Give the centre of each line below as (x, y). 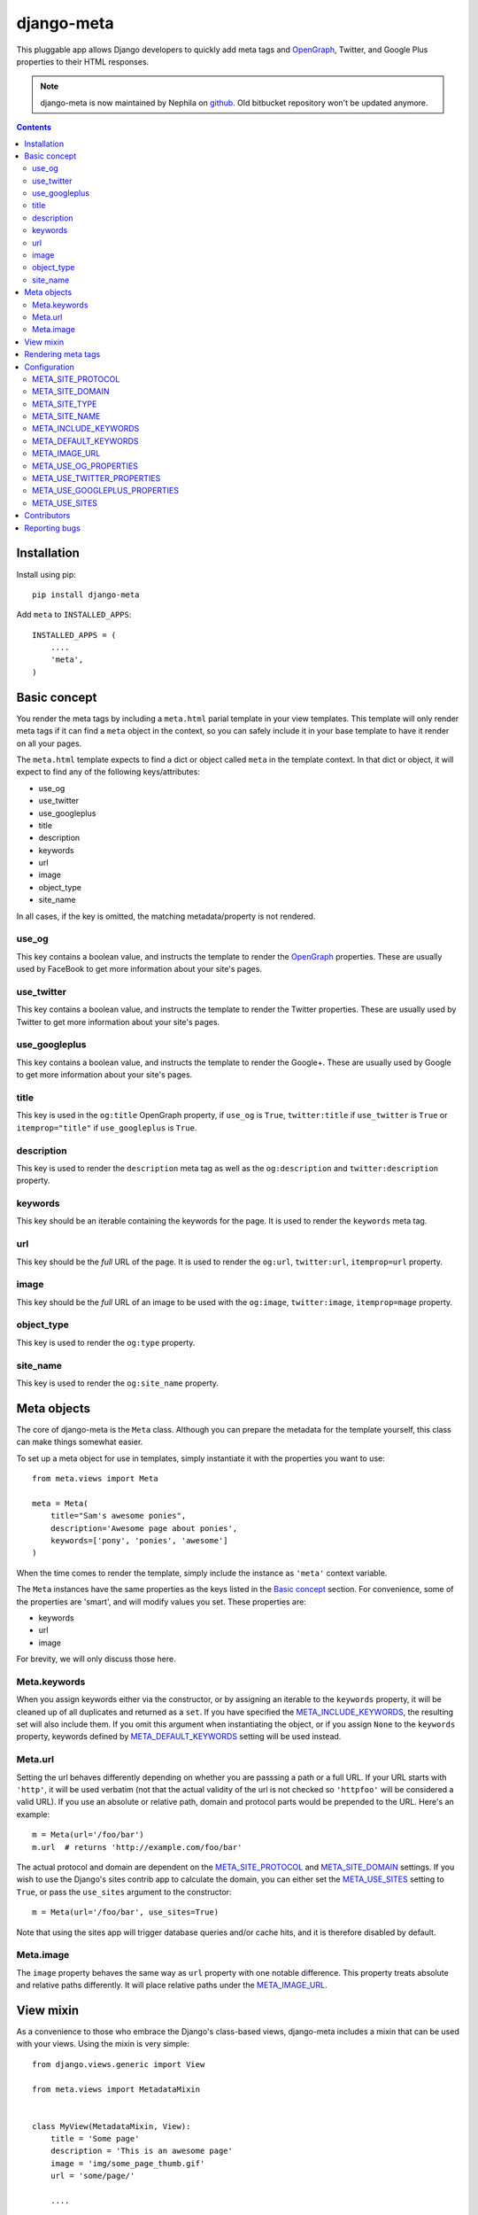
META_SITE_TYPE (65, 404)
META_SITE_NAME (66, 416)
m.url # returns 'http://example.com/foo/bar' (137, 1847)
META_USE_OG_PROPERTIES (85, 466)
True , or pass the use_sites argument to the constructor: (124, 1892)
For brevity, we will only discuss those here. (96, 1659)
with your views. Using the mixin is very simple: (103, 2044)
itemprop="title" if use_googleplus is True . (107, 1127)
